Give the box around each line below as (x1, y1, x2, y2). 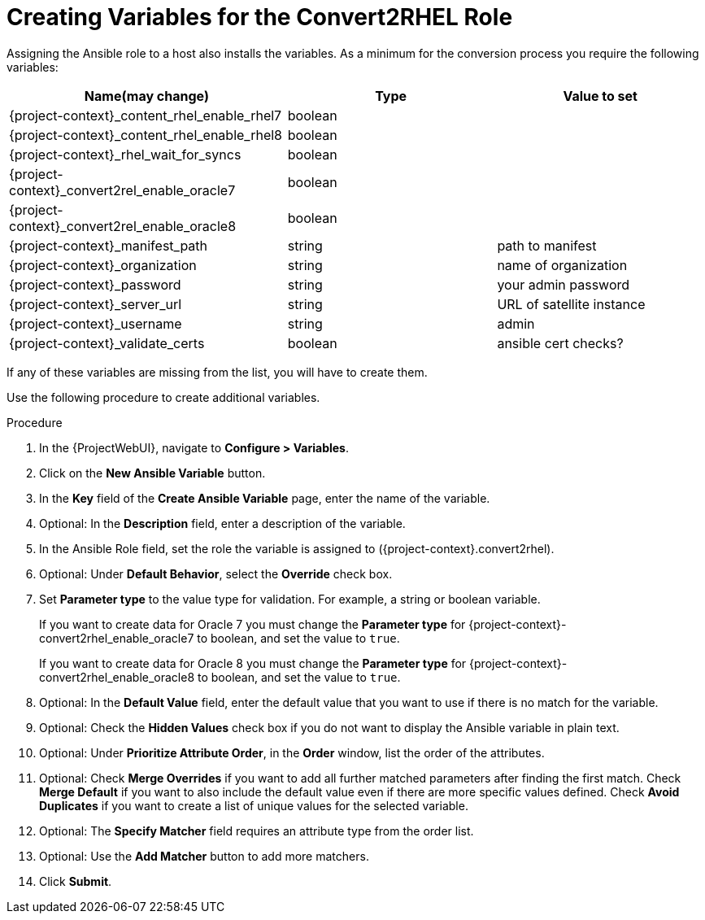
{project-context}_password (9, 276, 181, 293)
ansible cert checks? (497, 334, 624, 351)
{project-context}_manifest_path (9, 237, 208, 254)
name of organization (497, 256, 628, 273)
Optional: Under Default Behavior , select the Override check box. (39, 566, 393, 581)
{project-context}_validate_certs (9, 334, 205, 351)
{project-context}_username (9, 315, 182, 332)
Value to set (563, 87, 638, 104)
